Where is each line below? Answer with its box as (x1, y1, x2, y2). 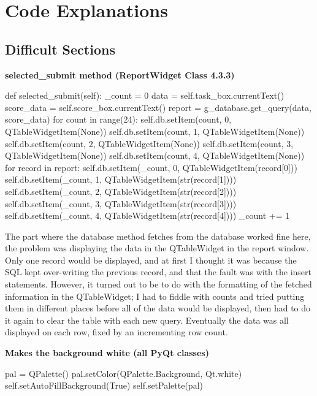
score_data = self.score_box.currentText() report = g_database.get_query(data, (5, 101, 311, 113)
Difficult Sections (5, 39, 115, 58)
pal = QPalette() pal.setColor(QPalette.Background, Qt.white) (5, 367, 242, 379)
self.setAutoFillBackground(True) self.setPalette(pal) (5, 379, 203, 392)
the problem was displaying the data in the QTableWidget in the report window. (5, 242, 309, 254)
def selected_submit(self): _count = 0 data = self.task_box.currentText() (5, 89, 285, 102)
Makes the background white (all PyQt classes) (5, 346, 209, 359)
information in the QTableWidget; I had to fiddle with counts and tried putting (5, 289, 305, 302)
